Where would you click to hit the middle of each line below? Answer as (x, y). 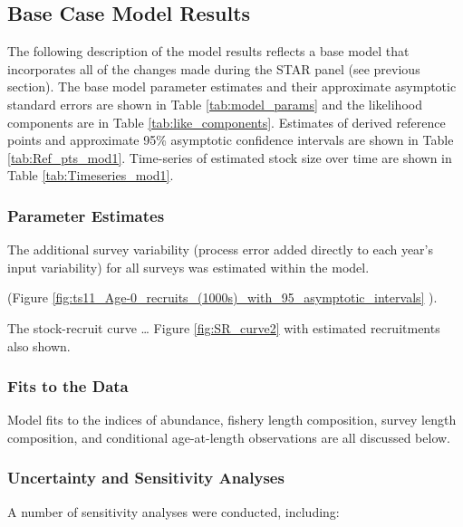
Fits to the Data (68, 386)
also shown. (39, 345)
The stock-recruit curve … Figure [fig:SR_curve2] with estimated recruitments (224, 327)
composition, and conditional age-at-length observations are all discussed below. (229, 437)
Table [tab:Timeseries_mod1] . (91, 175)
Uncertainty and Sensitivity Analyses (146, 478)
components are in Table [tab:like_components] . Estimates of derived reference (227, 122)
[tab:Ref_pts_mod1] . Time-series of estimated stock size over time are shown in (230, 157)
